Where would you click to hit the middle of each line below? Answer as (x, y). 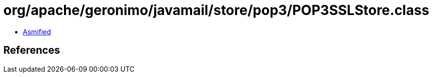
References (32, 50)
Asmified (37, 31)
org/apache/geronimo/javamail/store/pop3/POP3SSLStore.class (216, 10)
